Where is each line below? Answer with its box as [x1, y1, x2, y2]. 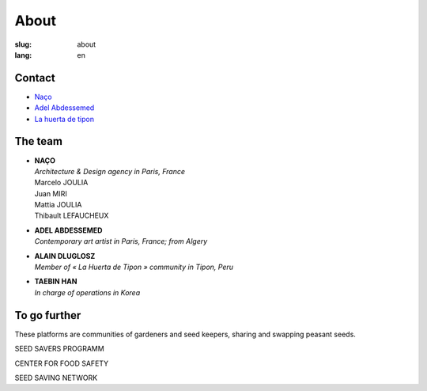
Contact [14, 71, 55, 85]
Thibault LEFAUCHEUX [34, 211, 109, 221]
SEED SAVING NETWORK [14, 373, 98, 382]
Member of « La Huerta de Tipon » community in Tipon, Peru [34, 262, 233, 272]
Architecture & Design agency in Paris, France [34, 166, 186, 176]
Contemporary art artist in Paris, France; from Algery [34, 237, 208, 246]
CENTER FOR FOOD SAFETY [14, 359, 109, 368]
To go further [14, 309, 81, 322]
